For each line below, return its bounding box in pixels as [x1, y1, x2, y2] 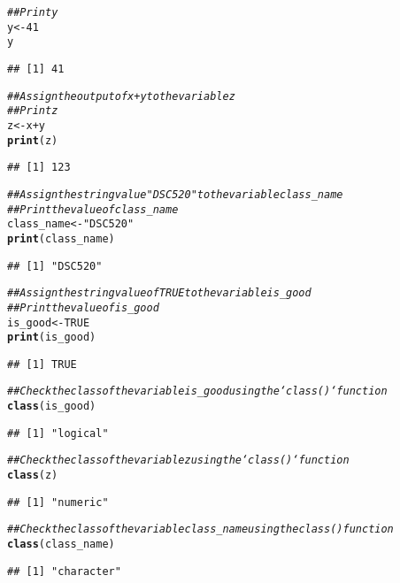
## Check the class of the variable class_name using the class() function [7, 523, 394, 536]
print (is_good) [7, 331, 96, 344]
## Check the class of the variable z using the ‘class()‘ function [7, 454, 350, 467]
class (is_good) [7, 400, 96, 413]
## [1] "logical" [7, 426, 109, 440]
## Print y [7, 6, 58, 19]
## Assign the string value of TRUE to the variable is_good [7, 287, 312, 300]
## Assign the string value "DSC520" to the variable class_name [7, 188, 343, 201]
